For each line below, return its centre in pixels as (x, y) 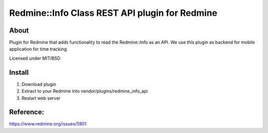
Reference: (27, 112)
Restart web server (41, 98)
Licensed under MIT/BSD (35, 58)
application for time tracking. (38, 49)
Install (19, 72)
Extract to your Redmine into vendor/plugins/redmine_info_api (85, 91)
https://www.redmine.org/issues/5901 (48, 124)
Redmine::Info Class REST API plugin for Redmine (113, 13)
